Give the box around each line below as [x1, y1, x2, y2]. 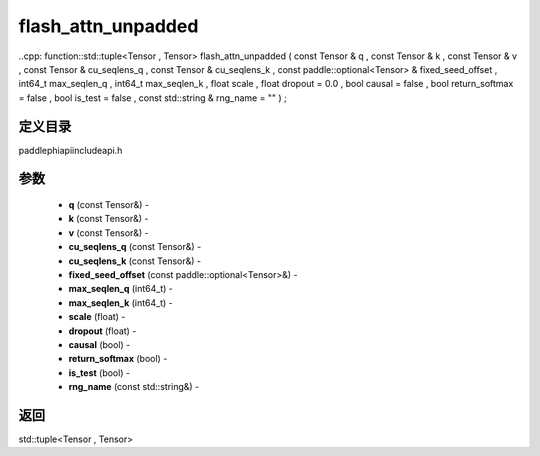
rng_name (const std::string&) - [68, 381, 200, 393]
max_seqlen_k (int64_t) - [68, 296, 174, 309]
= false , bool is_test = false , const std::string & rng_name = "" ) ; [18, 91, 287, 104]
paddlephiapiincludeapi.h [18, 144, 123, 156]
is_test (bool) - [68, 366, 130, 379]
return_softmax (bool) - [68, 353, 168, 365]
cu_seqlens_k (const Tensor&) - [68, 255, 202, 267]
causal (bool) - [68, 338, 131, 350]
